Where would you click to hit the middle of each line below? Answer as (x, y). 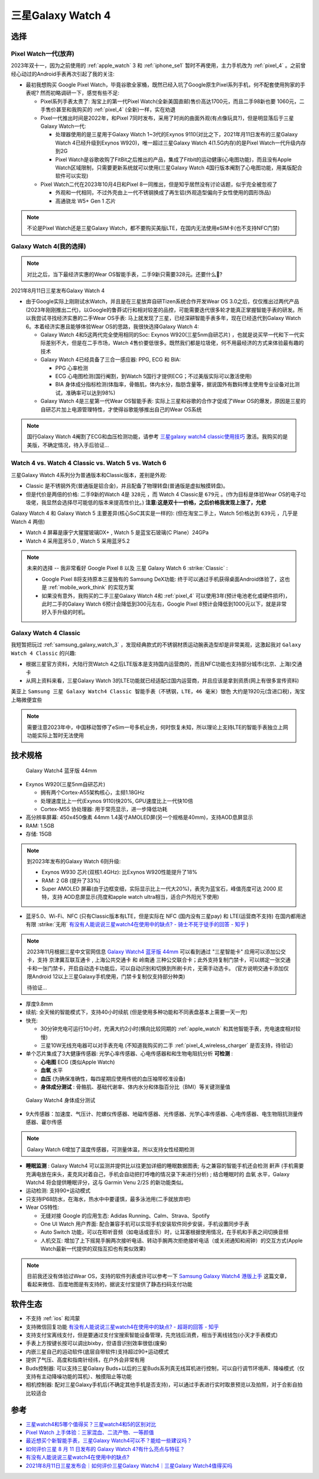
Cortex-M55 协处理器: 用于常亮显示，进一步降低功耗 (104, 809)
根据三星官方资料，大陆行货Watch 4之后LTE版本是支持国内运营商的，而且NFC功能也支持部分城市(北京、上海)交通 (164, 664)
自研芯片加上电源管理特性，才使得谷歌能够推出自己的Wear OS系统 (121, 409)
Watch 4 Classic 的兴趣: (44, 653)
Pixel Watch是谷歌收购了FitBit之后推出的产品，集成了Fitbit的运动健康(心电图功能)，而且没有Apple (173, 159)
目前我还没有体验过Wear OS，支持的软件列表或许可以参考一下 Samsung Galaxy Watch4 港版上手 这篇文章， (158, 1276)
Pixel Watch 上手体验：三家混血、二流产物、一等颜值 (90, 1432)
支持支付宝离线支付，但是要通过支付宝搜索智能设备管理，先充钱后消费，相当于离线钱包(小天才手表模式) (152, 1335)
